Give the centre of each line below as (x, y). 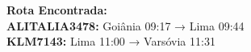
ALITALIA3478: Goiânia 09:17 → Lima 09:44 (125, 25)
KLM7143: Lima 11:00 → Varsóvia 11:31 (111, 41)
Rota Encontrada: (57, 10)
